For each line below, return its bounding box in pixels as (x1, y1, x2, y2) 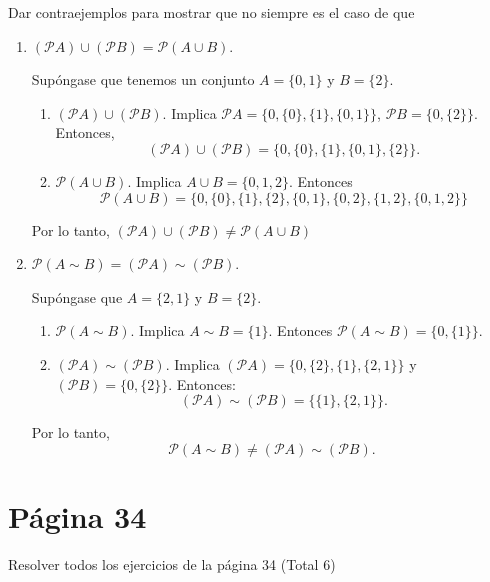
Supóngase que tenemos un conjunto (31, 69, 255, 90)
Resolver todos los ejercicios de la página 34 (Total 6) (8, 553, 336, 574)
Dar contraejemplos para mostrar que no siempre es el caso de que (8, 2, 415, 22)
